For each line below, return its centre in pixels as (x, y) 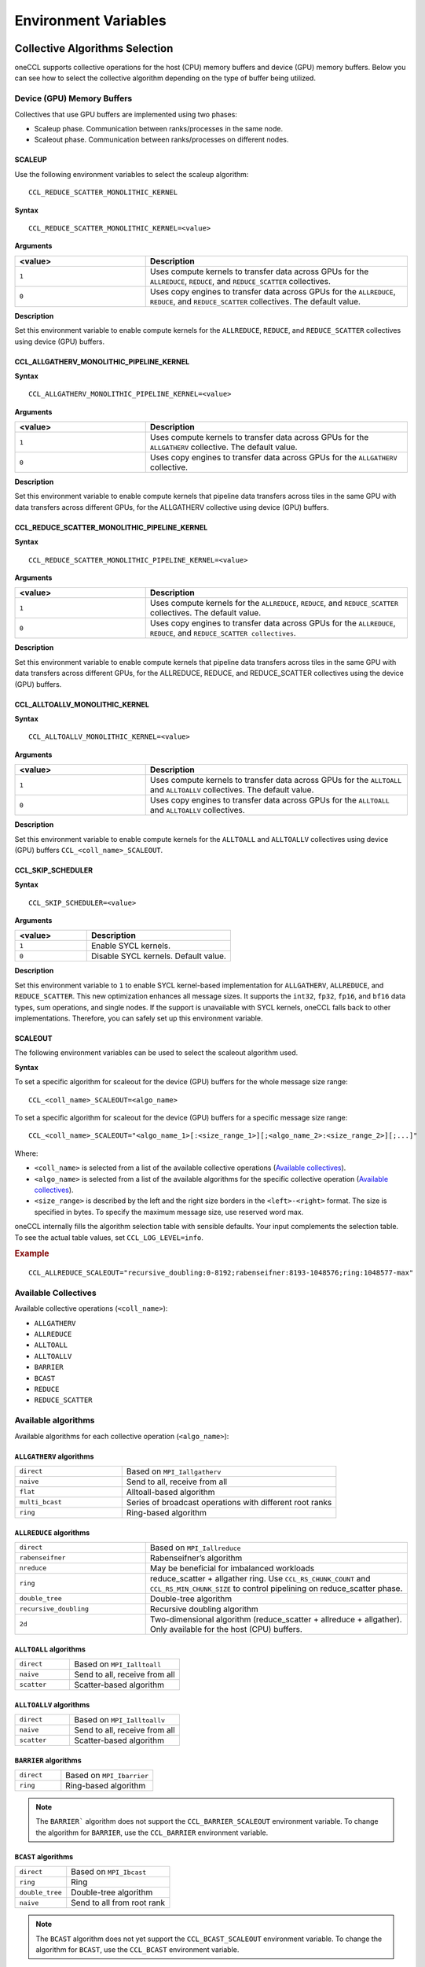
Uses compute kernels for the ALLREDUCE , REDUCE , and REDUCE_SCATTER (274, 603)
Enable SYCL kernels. (131, 946)
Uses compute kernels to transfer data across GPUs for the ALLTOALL (276, 781)
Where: (26, 1153)
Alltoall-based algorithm (170, 1492)
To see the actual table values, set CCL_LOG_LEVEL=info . (109, 1237)
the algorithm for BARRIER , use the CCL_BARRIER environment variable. (152, 1832)
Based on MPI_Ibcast (109, 1872)
